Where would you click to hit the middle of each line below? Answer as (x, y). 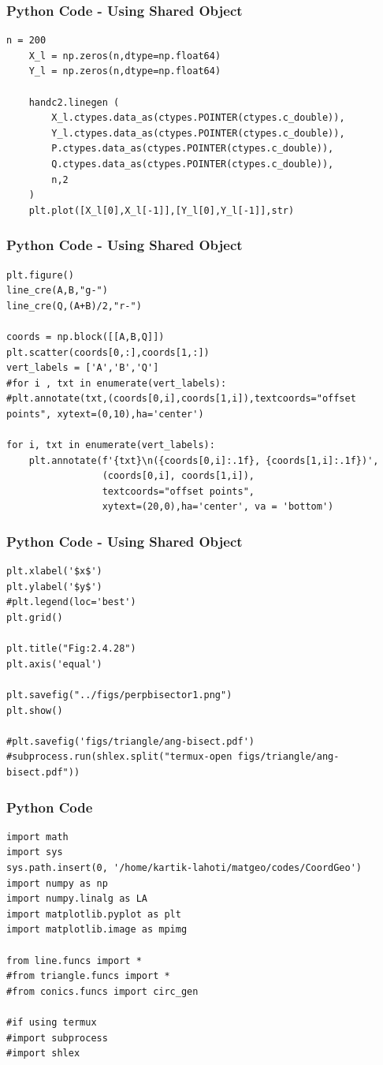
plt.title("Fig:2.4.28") (71, 649)
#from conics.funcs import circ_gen (102, 991)
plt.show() (35, 710)
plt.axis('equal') (54, 664)
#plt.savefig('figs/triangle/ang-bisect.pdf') (130, 741)
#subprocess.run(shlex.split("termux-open (119, 757)
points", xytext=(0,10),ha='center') (105, 414)
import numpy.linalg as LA (77, 899)
